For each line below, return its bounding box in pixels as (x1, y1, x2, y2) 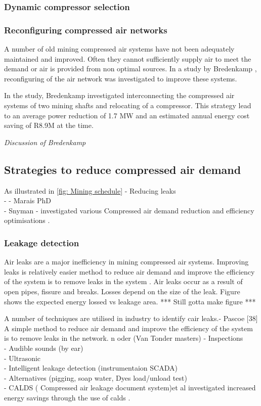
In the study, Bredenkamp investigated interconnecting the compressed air (4, 90, 235, 101)
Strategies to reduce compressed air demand (4, 161, 241, 177)
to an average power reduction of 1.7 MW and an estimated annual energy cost (4, 110, 250, 120)
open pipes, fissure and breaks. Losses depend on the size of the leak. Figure (4, 286, 240, 296)
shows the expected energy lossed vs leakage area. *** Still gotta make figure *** (4, 296, 256, 306)
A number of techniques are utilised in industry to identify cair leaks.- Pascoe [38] (4, 313, 258, 324)
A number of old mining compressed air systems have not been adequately (4, 43, 235, 54)
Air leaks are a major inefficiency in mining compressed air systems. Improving (4, 256, 249, 267)
